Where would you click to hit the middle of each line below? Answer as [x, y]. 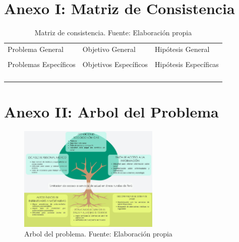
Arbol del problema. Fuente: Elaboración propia [98, 234]
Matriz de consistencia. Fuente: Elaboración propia [113, 33]
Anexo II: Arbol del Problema [111, 112]
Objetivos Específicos [115, 64]
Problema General [36, 49]
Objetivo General [109, 49]
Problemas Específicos [42, 64]
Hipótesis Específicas [187, 64]
